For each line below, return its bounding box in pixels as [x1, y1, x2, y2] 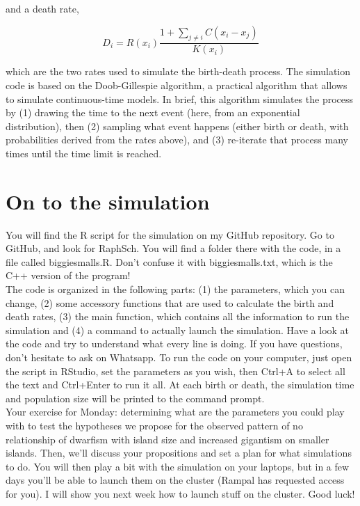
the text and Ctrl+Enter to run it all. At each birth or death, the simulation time [6, 377, 354, 392]
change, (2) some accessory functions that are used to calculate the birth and [6, 295, 334, 310]
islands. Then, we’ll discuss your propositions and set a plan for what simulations [6, 445, 352, 460]
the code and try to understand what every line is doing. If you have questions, [6, 336, 343, 351]
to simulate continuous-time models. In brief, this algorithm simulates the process [6, 91, 354, 106]
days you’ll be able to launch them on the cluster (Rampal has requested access [6, 473, 345, 487]
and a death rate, [6, 1, 79, 15]
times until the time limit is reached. [6, 145, 162, 160]
